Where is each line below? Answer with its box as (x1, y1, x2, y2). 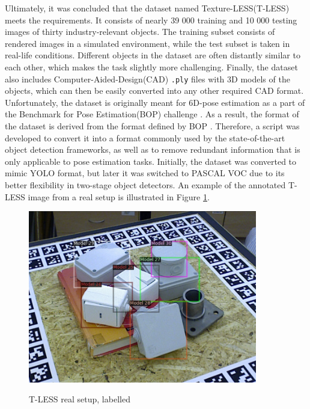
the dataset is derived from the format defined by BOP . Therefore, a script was (5, 120, 300, 132)
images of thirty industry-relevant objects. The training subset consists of (5, 25, 275, 38)
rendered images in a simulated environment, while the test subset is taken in (5, 37, 290, 49)
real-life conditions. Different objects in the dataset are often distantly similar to (5, 49, 300, 61)
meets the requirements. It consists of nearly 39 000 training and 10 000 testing (5, 13, 297, 26)
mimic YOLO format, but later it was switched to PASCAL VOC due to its (5, 167, 285, 179)
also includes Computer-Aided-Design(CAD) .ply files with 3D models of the (5, 72, 290, 85)
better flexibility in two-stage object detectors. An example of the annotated (5, 178, 286, 191)
